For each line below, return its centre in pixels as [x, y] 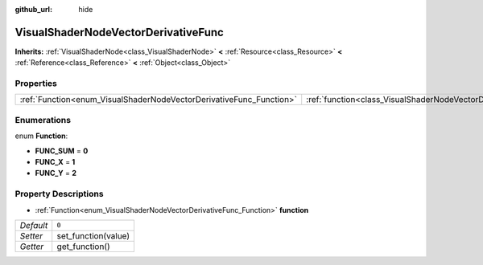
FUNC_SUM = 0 [62, 151]
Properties [36, 84]
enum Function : [41, 136]
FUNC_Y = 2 [56, 173]
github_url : [33, 9]
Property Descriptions [59, 194]
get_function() [83, 247]
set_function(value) [93, 235]
